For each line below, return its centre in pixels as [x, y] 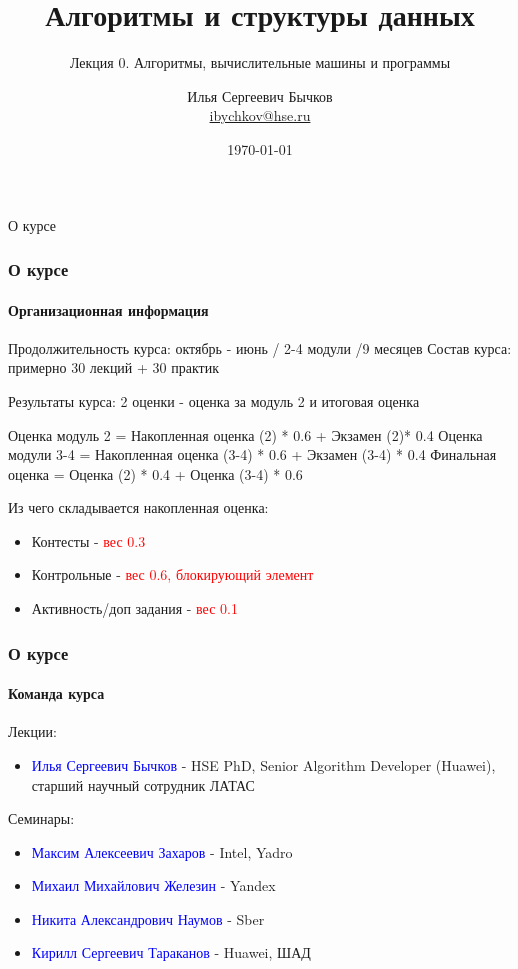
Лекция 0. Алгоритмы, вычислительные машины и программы [260, 62]
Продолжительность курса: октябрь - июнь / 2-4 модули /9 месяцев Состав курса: [260, 347]
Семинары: [41, 818]
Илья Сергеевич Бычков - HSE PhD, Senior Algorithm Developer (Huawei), [263, 764]
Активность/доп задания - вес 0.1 [134, 608]
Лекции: [32, 731]
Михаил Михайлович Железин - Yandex [153, 885]
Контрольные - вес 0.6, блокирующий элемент [172, 574]
